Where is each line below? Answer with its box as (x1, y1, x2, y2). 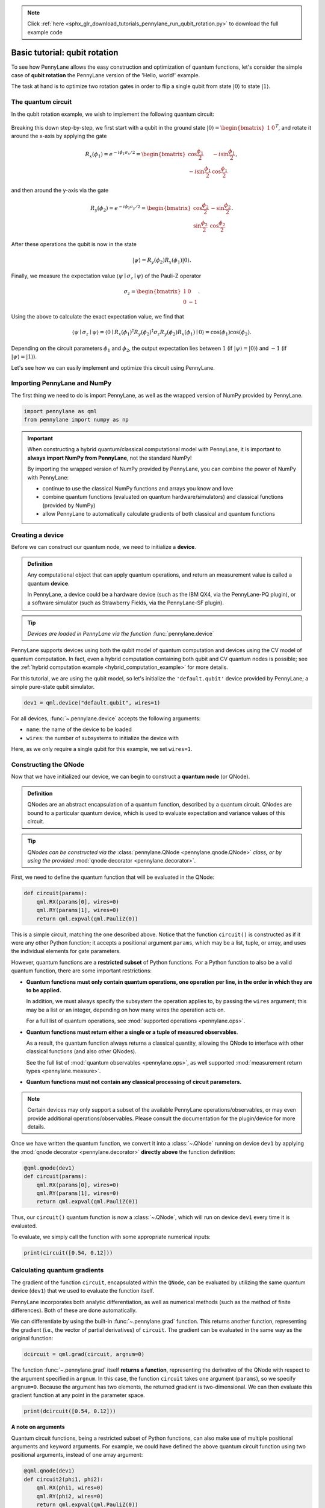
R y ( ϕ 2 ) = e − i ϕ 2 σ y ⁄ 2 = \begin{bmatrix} (90, 204, 191, 214)
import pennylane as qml (23, 408, 97, 414)
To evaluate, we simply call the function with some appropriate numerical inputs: (11, 1234, 211, 1241)
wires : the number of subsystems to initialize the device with (26, 734, 179, 741)
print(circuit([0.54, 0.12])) (23, 1249, 113, 1256)
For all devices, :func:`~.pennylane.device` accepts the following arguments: (11, 715, 201, 722)
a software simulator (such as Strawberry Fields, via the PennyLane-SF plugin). (27, 599, 224, 606)
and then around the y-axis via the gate (11, 186, 109, 194)
